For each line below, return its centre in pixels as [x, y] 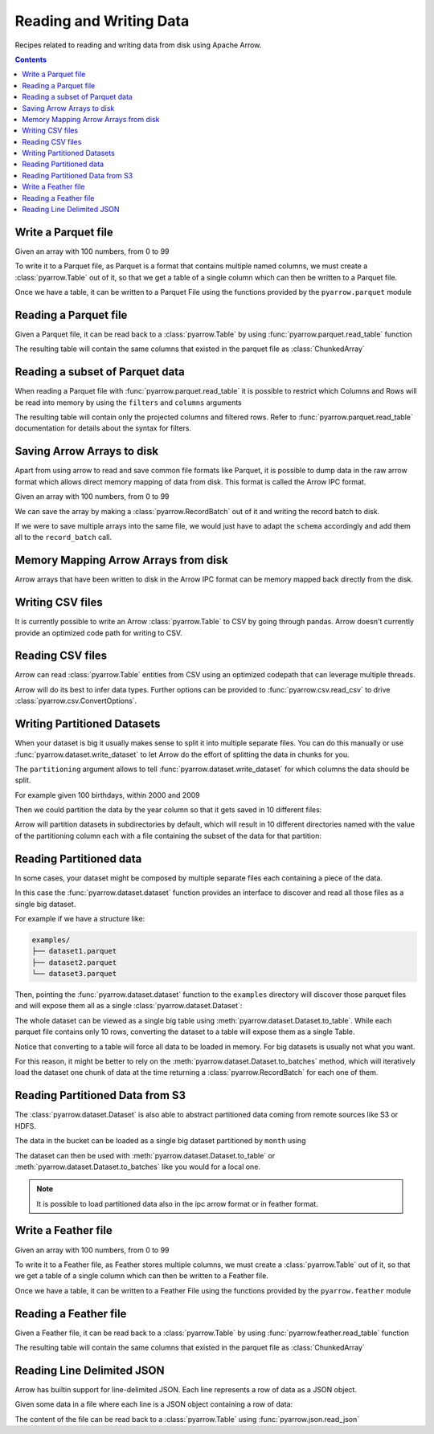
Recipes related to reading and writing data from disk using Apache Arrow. [138, 45]
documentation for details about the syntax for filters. [103, 428]
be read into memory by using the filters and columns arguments [128, 402]
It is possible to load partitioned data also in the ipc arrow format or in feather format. [178, 1203]
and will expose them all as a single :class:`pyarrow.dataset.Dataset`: [129, 1006]
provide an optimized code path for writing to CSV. [98, 633]
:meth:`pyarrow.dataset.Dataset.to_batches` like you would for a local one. [138, 1166]
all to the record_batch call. [63, 537]
